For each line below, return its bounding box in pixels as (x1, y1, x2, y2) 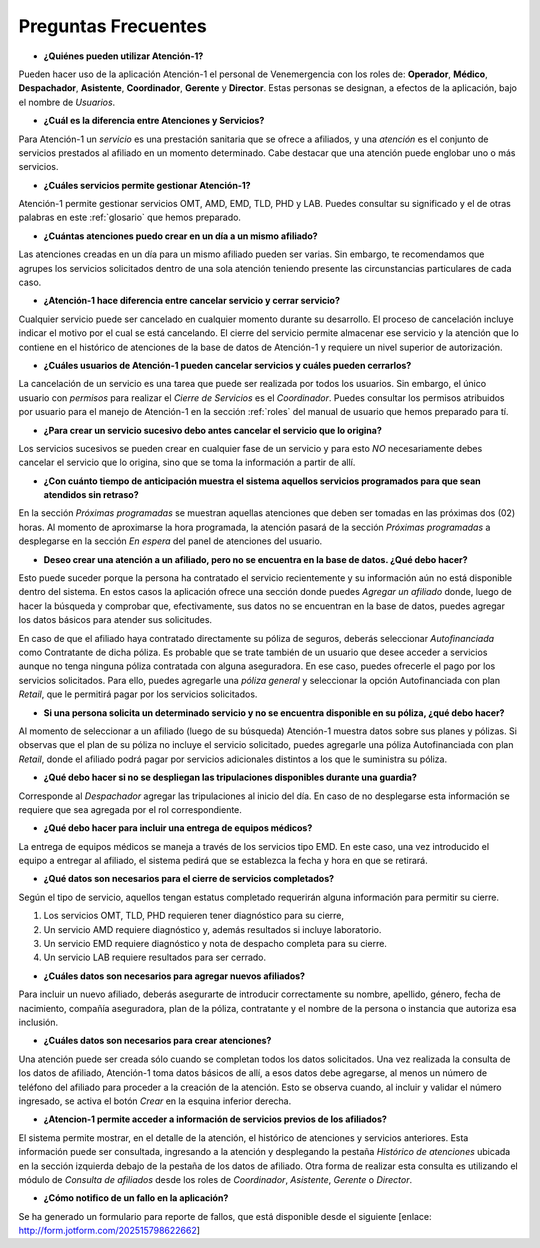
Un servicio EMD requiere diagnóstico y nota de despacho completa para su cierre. (43, 938, 387, 950)
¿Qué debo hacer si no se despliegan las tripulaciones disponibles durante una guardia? (43, 771, 417, 784)
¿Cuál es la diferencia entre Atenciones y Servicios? (43, 115, 265, 127)
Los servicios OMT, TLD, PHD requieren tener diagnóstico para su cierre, (43, 910, 345, 922)
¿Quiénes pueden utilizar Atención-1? (43, 50, 204, 62)
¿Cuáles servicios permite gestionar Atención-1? (43, 179, 251, 191)
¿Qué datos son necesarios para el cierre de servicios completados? (43, 873, 335, 885)
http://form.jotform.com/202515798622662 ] (18, 1225, 200, 1237)
